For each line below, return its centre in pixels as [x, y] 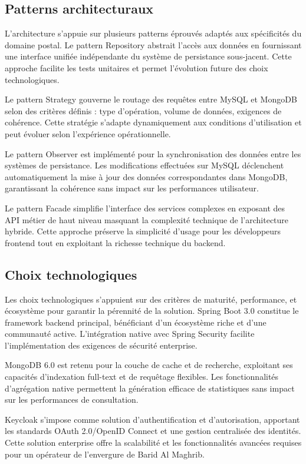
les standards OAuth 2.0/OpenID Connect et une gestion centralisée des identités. [153, 431]
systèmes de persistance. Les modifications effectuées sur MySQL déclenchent [144, 165]
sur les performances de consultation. [72, 400]
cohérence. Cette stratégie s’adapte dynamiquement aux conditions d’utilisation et [153, 122]
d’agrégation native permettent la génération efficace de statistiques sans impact [150, 388]
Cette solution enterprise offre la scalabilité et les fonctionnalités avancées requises [153, 443]
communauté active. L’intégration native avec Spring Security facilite [130, 334]
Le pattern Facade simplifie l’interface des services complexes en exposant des [145, 208]
